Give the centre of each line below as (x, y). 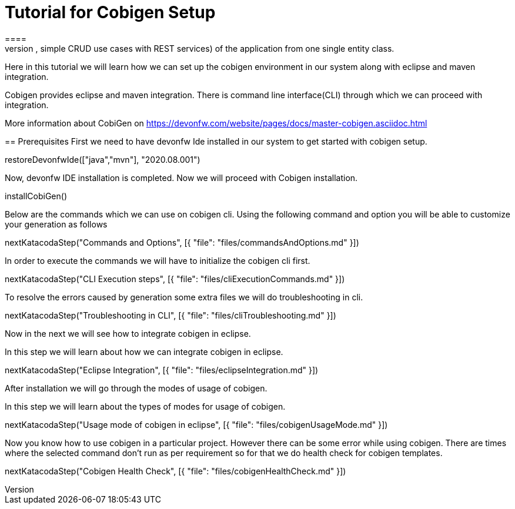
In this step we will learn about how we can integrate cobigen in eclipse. (144, 351)
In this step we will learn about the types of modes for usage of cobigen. (145, 406)
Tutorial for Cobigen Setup (110, 12)
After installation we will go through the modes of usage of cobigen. (136, 388)
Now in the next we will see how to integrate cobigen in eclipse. (128, 333)
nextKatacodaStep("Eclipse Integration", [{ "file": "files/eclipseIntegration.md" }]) (162, 370)
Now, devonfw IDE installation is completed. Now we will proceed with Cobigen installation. (181, 178)
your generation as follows (56, 224)
